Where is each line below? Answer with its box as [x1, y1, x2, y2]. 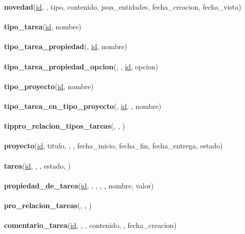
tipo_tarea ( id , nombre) [4, 21, 81, 32]
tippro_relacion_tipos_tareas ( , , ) [4, 121, 125, 131]
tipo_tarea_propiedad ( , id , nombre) [4, 41, 127, 52]
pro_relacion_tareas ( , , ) [4, 200, 92, 210]
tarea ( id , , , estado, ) [4, 160, 71, 171]
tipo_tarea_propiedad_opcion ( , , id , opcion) [4, 61, 159, 71]
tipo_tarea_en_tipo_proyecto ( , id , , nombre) [4, 100, 162, 111]
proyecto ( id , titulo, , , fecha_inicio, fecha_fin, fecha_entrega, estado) [4, 140, 223, 151]
